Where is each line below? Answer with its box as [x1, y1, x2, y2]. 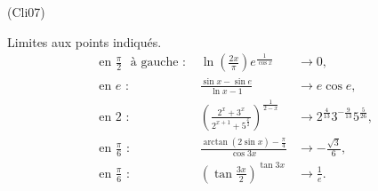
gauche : [141, 56, 186, 69]
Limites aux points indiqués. [7, 32, 162, 51]
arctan [203, 137, 228, 147]
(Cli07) [7, 3, 45, 20]
